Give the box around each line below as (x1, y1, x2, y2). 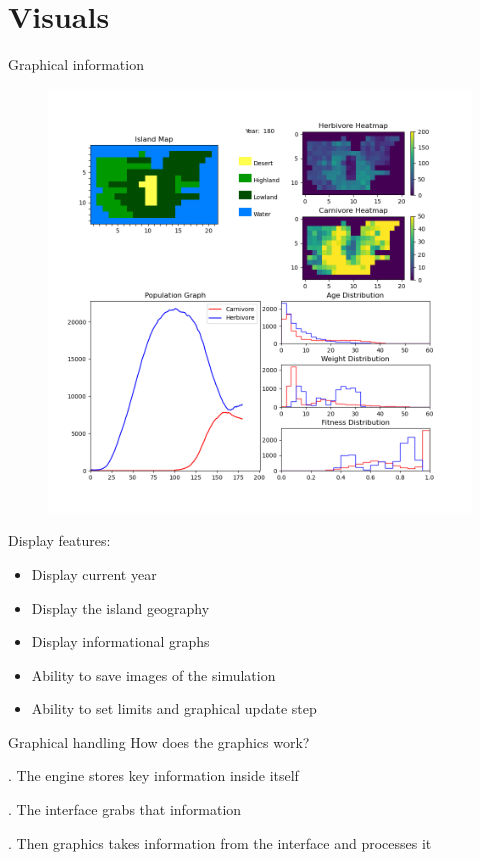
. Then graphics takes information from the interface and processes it (8, 832, 432, 853)
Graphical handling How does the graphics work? (8, 731, 310, 752)
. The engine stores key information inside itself (8, 765, 299, 786)
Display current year (31, 563, 157, 584)
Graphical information (8, 54, 144, 75)
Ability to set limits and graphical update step (31, 698, 317, 719)
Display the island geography (31, 597, 210, 618)
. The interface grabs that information (8, 799, 242, 820)
